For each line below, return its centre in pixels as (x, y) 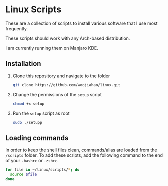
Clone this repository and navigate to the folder (61, 76)
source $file (23, 175)
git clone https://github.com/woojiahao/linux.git (66, 85)
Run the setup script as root (41, 113)
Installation (23, 64)
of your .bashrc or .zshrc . (32, 161)
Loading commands (37, 138)
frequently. (16, 28)
